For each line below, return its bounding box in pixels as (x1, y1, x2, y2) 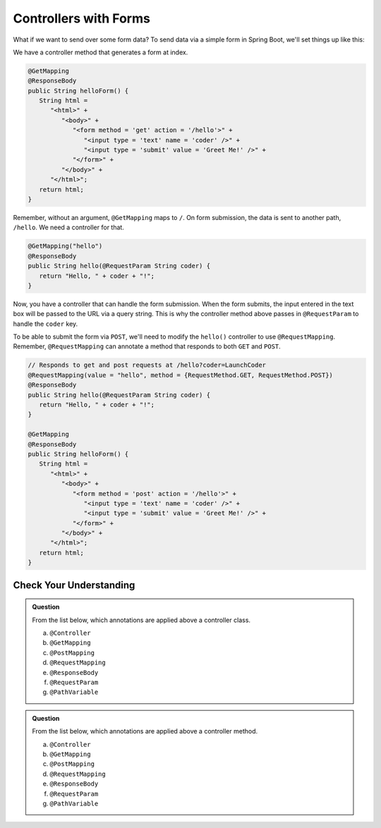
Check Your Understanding (13, 579, 135, 591)
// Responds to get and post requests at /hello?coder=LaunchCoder (28, 361, 267, 370)
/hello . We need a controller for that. (13, 223, 125, 232)
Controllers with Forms (13, 11, 151, 26)
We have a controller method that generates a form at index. (13, 48, 188, 56)
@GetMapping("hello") (28, 242, 103, 250)
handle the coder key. (13, 319, 78, 328)
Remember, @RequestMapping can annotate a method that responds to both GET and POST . (13, 342, 282, 351)
